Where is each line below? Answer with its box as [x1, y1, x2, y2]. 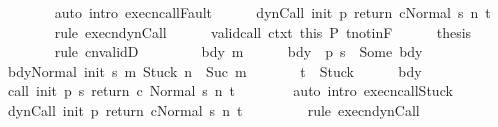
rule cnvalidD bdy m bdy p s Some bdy [54, 41, 423, 62]
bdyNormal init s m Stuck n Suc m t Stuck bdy [7, 60, 422, 81]
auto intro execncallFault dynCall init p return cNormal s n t [54, 2, 491, 22]
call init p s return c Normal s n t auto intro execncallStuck [7, 80, 453, 101]
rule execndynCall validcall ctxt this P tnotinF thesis [54, 21, 472, 42]
